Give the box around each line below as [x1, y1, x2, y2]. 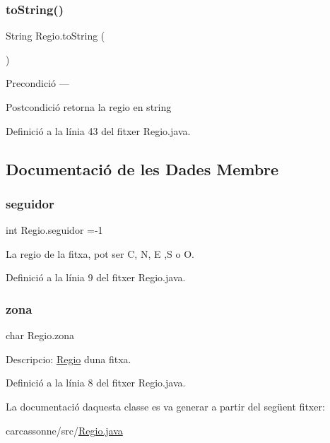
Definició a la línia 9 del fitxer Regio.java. [6, 270, 186, 285]
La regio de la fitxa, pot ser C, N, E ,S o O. [6, 246, 194, 261]
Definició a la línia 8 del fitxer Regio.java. [6, 375, 186, 390]
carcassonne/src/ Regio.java [6, 423, 123, 437]
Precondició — [6, 76, 69, 90]
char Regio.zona [6, 328, 75, 343]
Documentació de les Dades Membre [6, 158, 279, 179]
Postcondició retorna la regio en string [6, 100, 172, 114]
